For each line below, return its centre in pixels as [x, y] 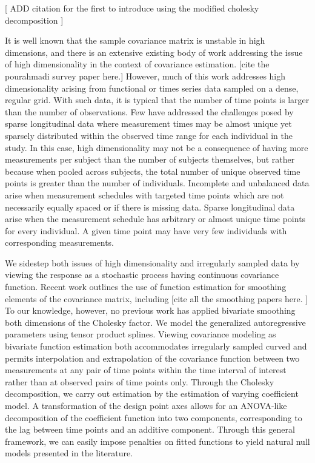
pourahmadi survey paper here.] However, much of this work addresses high [145, 76]
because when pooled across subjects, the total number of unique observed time [153, 171]
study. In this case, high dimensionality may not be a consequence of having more [157, 147]
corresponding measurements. [60, 242]
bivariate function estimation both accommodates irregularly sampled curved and [156, 346]
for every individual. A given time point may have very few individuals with [146, 230]
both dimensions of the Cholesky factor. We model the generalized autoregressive [155, 322]
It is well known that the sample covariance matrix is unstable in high [135, 40]
